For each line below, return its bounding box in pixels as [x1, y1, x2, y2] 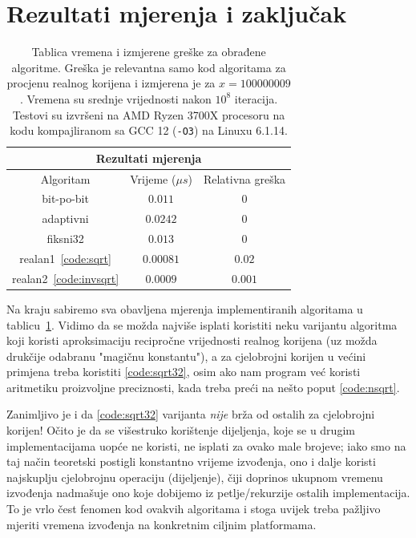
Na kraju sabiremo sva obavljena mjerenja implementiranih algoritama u [6, 300, 363, 317]
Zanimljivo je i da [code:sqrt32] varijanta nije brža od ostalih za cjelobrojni [6, 406, 375, 423]
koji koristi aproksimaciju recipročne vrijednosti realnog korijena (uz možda [6, 332, 378, 349]
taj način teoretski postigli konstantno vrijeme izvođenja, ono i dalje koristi [6, 453, 376, 470]
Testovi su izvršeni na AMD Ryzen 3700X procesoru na [12, 106, 285, 123]
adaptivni [42, 210, 89, 227]
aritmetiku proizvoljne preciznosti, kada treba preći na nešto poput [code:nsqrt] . [6, 378, 400, 395]
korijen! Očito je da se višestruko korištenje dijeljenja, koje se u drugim [6, 422, 355, 439]
